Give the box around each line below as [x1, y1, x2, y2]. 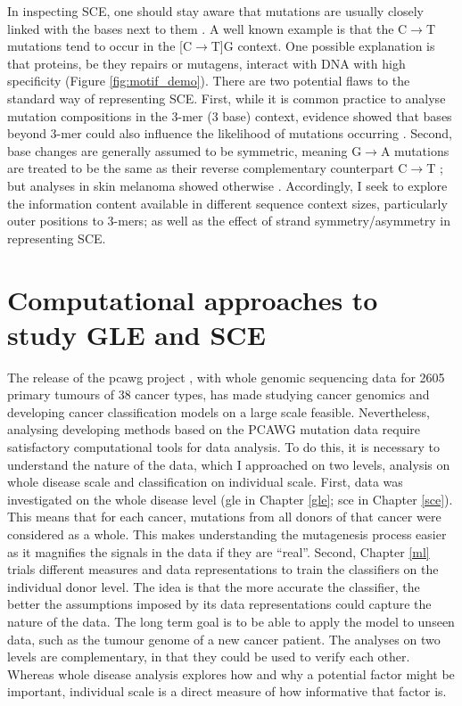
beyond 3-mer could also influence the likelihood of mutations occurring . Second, [7, 124, 452, 143]
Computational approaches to [7, 281, 378, 317]
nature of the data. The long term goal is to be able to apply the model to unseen [7, 612, 455, 630]
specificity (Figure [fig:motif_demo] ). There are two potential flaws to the [7, 71, 410, 90]
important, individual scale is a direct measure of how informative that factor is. [7, 682, 447, 701]
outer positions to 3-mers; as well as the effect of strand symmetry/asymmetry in [7, 211, 450, 230]
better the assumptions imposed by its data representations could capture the [7, 595, 432, 613]
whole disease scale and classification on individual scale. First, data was [7, 472, 403, 491]
